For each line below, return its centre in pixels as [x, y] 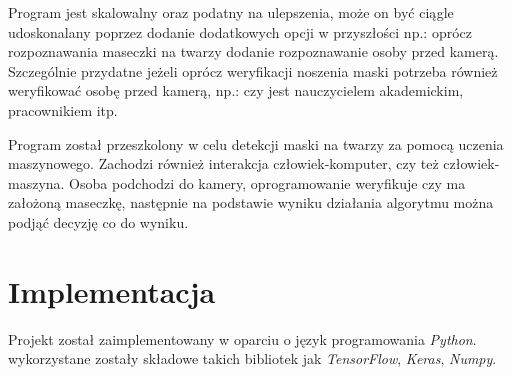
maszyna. [36, 182]
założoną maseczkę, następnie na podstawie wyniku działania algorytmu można [251, 202]
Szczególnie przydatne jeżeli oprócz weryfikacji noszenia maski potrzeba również [253, 70]
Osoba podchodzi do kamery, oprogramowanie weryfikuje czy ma [267, 182]
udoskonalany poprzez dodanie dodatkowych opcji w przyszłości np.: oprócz [240, 31]
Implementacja [112, 290]
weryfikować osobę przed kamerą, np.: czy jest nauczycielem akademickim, [236, 90]
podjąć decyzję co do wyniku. [98, 221]
